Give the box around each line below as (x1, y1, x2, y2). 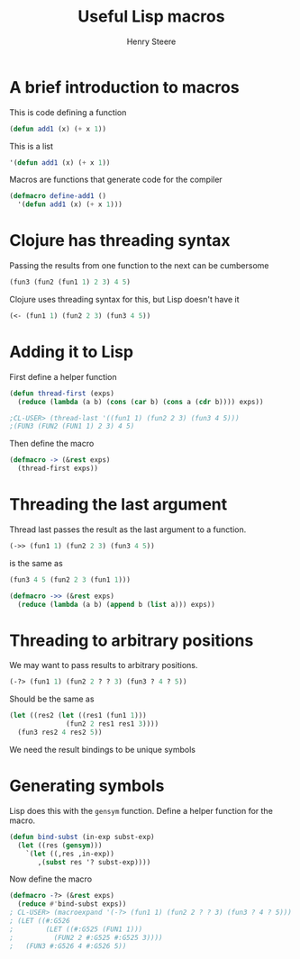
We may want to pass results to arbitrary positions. (9, 660, 198, 671)
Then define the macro (9, 439, 95, 449)
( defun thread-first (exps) (9, 389, 115, 398)
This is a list (9, 140, 54, 151)
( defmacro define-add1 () (9, 192, 106, 201)
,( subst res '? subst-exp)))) (37, 857, 151, 866)
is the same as (9, 557, 63, 568)
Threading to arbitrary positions (9, 630, 254, 650)
